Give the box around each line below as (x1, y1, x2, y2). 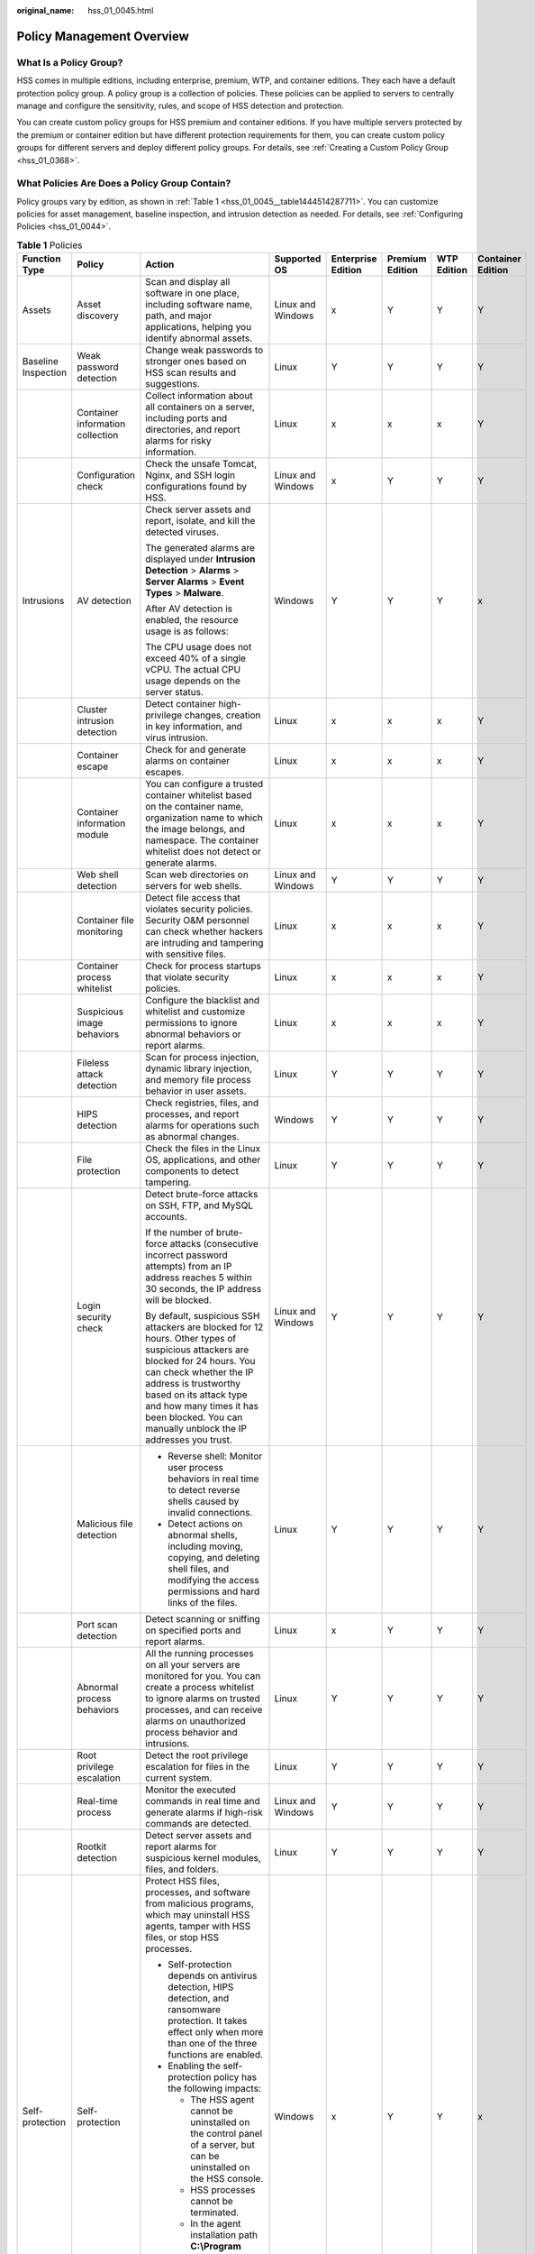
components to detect (145, 1165, 239, 1177)
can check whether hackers (145, 925, 264, 938)
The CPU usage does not (145, 641, 252, 654)
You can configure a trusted (145, 778, 264, 791)
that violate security (145, 971, 230, 984)
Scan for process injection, (145, 1051, 259, 1064)
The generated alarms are (145, 542, 256, 554)
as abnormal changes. (145, 1131, 240, 1143)
